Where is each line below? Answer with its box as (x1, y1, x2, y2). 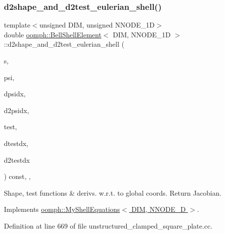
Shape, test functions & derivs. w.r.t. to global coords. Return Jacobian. (4, 187, 222, 198)
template (4, 20, 30, 30)
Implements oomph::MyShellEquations (4, 204, 120, 214)
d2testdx (4, 154, 30, 165)
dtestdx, (4, 138, 28, 148)
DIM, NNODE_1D (112, 29, 171, 39)
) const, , (4, 171, 31, 181)
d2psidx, (4, 105, 29, 115)
